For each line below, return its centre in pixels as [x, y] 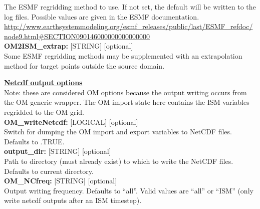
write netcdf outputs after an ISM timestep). [73, 200]
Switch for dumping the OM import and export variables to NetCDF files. [118, 132]
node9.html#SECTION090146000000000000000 [77, 36]
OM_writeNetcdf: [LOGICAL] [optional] [71, 122]
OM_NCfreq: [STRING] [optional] [61, 181]
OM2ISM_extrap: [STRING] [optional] [69, 46]
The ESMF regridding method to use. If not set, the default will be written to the [130, 7]
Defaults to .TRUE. [34, 141]
